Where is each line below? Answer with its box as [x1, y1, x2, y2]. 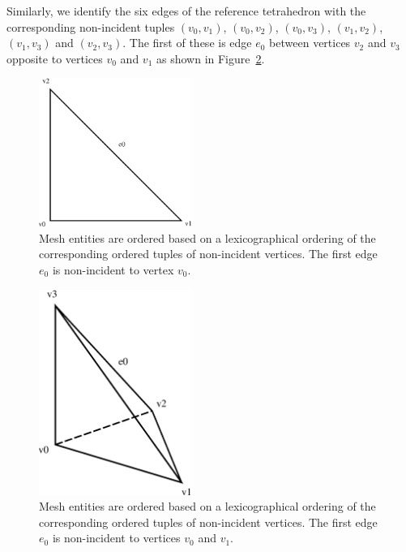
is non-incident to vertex [52, 261, 174, 278]
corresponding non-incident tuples [6, 18, 175, 35]
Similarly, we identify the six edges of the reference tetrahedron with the [6, 2, 366, 19]
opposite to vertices [6, 50, 103, 67]
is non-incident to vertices [52, 529, 181, 546]
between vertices [269, 34, 351, 51]
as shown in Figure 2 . [156, 50, 265, 67]
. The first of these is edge [122, 34, 252, 51]
